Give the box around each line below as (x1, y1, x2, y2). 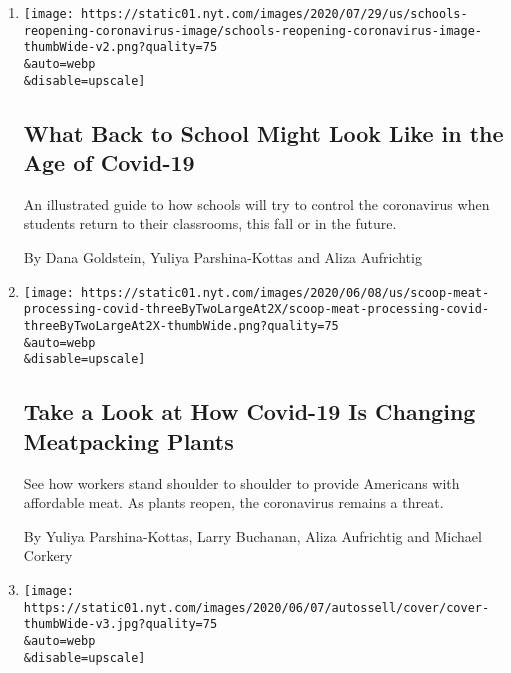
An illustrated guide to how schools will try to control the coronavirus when (23, 193, 490, 214)
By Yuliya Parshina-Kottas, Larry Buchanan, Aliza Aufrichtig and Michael (23, 525, 482, 546)
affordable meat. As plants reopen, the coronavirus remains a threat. (23, 492, 444, 513)
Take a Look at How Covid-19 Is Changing (23, 396, 476, 427)
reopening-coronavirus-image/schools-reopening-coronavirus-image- (23, 23, 482, 38)
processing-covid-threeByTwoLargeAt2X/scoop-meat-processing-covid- (23, 302, 490, 317)
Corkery (23, 545, 73, 566)
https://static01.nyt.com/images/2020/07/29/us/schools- (81, 7, 468, 21)
